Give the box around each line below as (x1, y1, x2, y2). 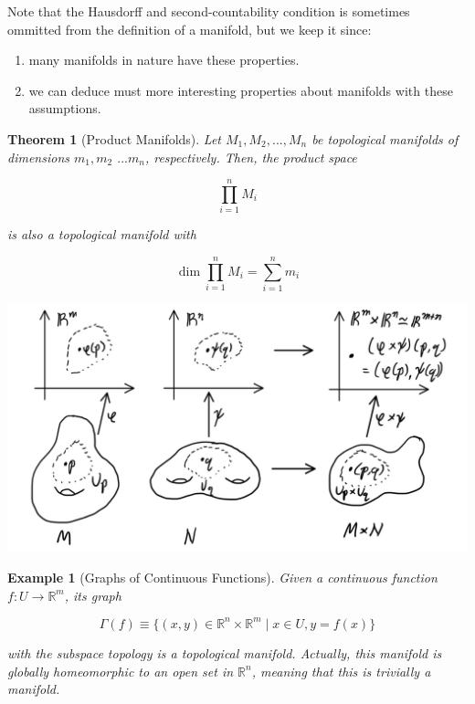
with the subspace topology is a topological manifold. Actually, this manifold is (7, 643, 442, 662)
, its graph (64, 585, 121, 604)
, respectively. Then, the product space (144, 147, 357, 166)
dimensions (7, 147, 69, 166)
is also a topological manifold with (7, 225, 196, 244)
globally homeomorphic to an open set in (7, 661, 234, 680)
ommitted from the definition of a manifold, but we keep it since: (7, 19, 372, 38)
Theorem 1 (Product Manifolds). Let (7, 129, 221, 148)
